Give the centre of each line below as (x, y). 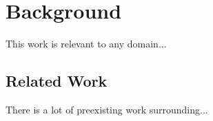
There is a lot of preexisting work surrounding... (107, 109)
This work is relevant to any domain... (86, 44)
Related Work (57, 81)
